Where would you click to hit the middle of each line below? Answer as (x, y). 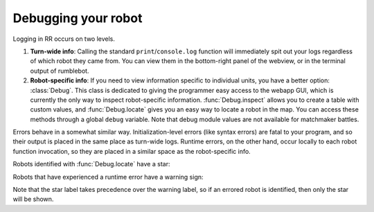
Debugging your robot (78, 18)
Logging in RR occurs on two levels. (64, 39)
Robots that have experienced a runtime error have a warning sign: (108, 177)
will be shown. (33, 199)
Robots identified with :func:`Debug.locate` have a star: (91, 164)
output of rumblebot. (60, 71)
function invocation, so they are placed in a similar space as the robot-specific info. (132, 151)
